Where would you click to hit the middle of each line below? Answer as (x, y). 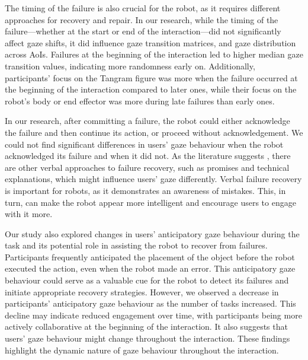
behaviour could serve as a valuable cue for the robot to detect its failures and (147, 280)
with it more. (29, 214)
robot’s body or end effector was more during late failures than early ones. (140, 101)
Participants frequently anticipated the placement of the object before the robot (150, 257)
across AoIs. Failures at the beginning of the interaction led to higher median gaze (154, 54)
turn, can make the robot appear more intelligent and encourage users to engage (150, 202)
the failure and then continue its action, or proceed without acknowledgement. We (154, 132)
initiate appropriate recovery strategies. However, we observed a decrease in (142, 291)
